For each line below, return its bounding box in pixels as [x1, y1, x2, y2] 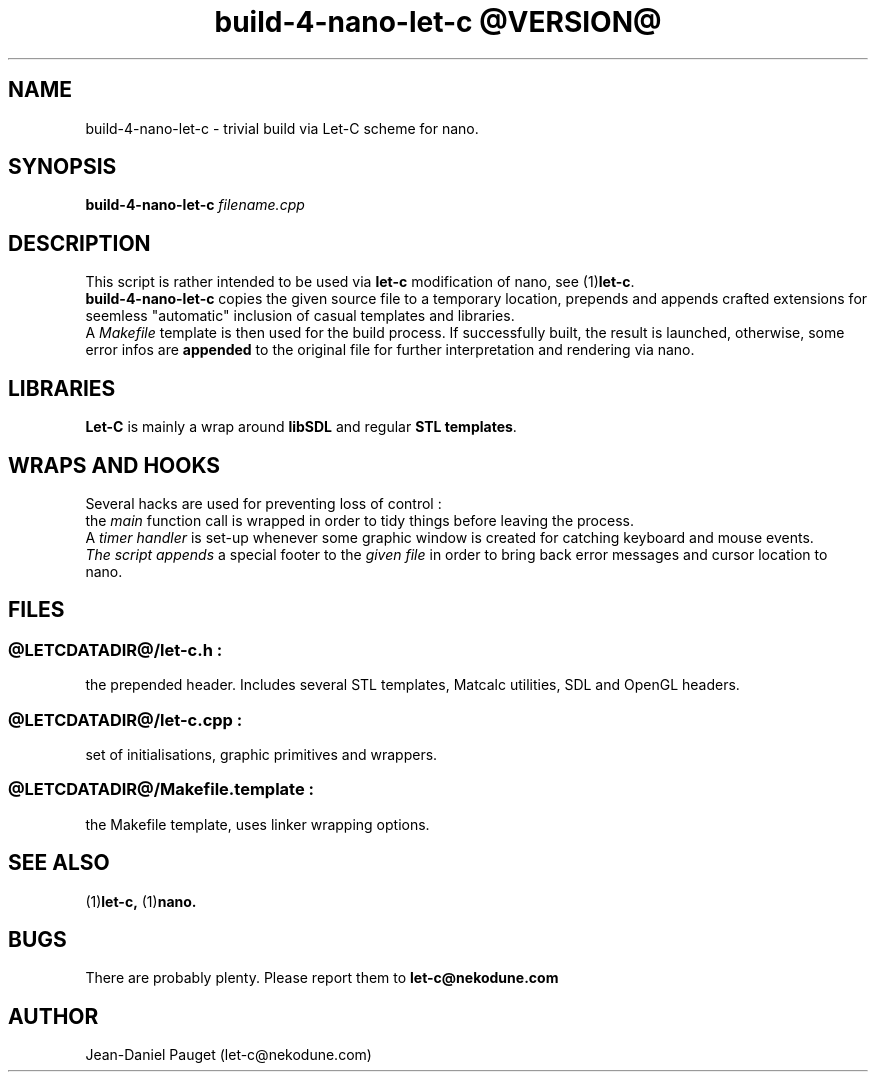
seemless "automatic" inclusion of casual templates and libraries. [85, 307, 515, 325]
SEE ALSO [8, 850, 110, 876]
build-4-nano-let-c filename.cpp [85, 196, 305, 214]
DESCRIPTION [8, 230, 151, 256]
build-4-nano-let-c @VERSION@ [214, 5, 662, 39]
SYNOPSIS [8, 154, 117, 180]
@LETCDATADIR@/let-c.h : [8, 639, 223, 660]
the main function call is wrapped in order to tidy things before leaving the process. [85, 511, 634, 529]
